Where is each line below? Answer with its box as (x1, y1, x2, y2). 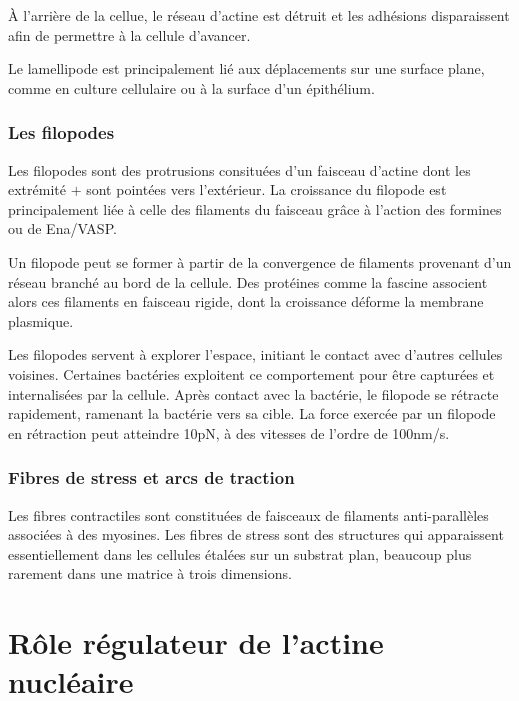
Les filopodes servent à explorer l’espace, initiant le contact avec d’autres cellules (8, 344, 503, 365)
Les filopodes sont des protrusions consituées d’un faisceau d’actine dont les (8, 159, 471, 180)
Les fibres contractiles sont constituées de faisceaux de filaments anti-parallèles (8, 504, 489, 525)
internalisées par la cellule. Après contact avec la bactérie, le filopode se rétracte (8, 383, 499, 404)
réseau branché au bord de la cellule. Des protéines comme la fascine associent (8, 271, 488, 292)
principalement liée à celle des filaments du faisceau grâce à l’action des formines (8, 198, 502, 219)
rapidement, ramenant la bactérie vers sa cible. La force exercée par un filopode (8, 403, 496, 424)
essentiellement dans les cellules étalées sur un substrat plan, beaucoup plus (8, 543, 472, 564)
